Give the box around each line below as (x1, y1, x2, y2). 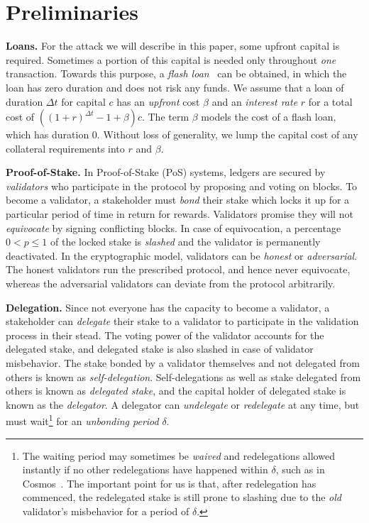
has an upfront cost (116, 94, 200, 109)
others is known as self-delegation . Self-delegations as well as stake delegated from (6, 369, 361, 384)
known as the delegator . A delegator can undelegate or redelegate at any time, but (6, 397, 360, 412)
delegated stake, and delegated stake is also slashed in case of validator (6, 341, 314, 356)
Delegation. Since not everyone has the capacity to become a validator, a (6, 299, 330, 314)
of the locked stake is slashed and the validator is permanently (50, 234, 321, 249)
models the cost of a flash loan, (201, 109, 336, 124)
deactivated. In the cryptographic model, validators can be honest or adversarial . (6, 248, 358, 263)
